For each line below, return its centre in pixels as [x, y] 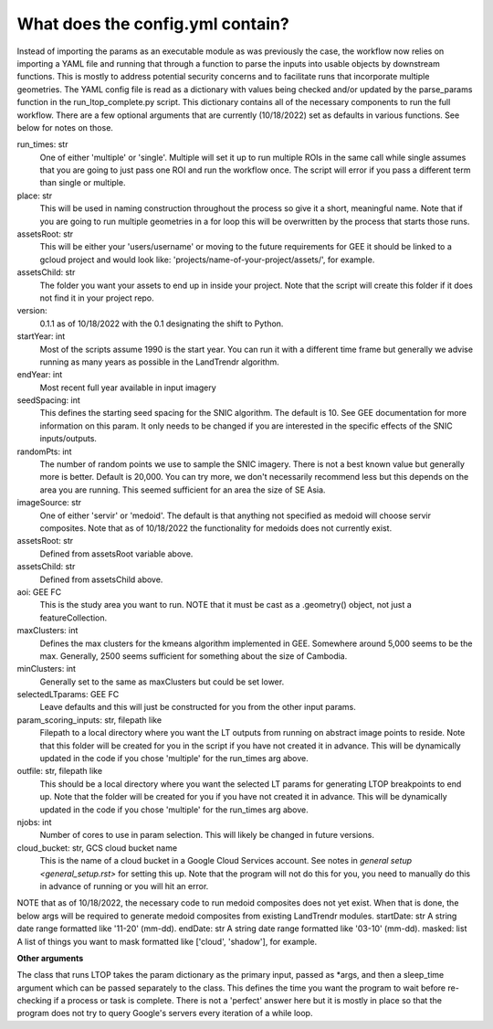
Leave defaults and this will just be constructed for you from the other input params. [198, 707]
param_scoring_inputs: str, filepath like [89, 720]
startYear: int [41, 336]
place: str [35, 196]
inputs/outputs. [68, 439]
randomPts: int [44, 451]
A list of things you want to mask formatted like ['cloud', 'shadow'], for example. [167, 941]
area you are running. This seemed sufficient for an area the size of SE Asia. [183, 490]
